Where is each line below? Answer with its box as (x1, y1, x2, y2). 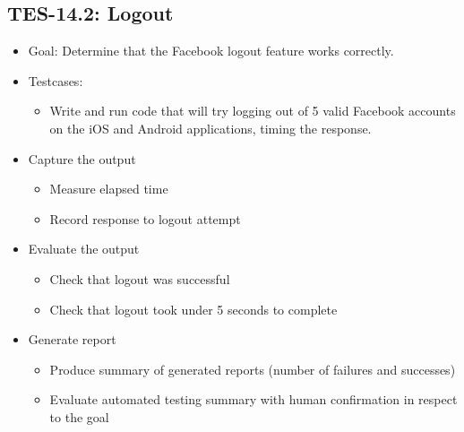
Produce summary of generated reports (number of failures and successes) (49, 359, 456, 378)
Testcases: (28, 71, 83, 90)
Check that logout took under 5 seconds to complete (49, 299, 338, 318)
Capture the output (28, 149, 136, 168)
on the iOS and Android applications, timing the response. (49, 118, 372, 137)
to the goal (49, 407, 109, 426)
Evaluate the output (28, 239, 140, 258)
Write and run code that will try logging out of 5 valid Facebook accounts (49, 101, 456, 120)
